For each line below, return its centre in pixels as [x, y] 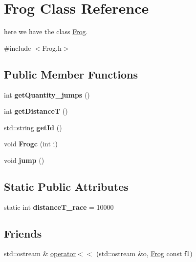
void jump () [24, 160]
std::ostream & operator [40, 253]
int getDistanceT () [36, 111]
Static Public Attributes [66, 186]
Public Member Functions [71, 74]
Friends [23, 233]
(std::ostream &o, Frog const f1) [144, 253]
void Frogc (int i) [31, 144]
